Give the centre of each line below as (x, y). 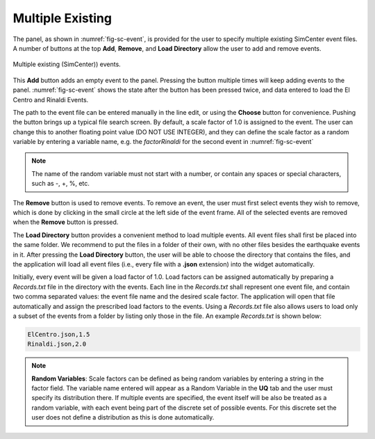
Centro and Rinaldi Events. (51, 99)
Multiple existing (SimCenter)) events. (67, 64)
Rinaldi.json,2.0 (57, 344)
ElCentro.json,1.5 (59, 334)
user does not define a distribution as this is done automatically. (123, 417)
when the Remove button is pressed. (66, 222)
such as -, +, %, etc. (61, 184)
